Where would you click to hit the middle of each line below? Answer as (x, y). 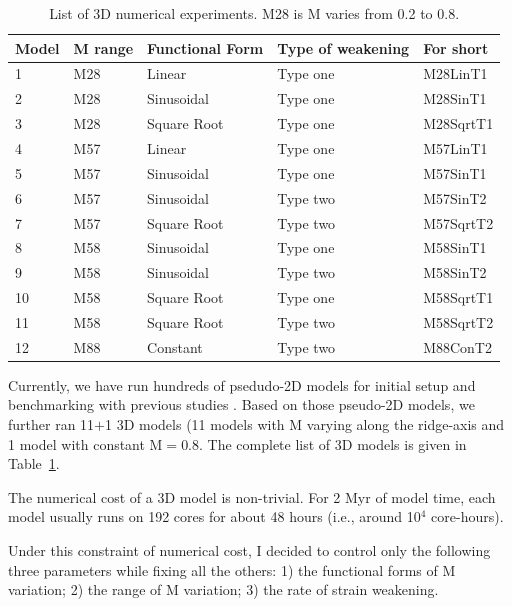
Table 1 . (34, 463)
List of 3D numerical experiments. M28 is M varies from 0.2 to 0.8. (254, 13)
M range (103, 47)
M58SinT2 (455, 272)
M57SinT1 (455, 172)
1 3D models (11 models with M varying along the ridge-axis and (305, 424)
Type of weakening (343, 47)
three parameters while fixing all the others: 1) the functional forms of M (232, 569)
